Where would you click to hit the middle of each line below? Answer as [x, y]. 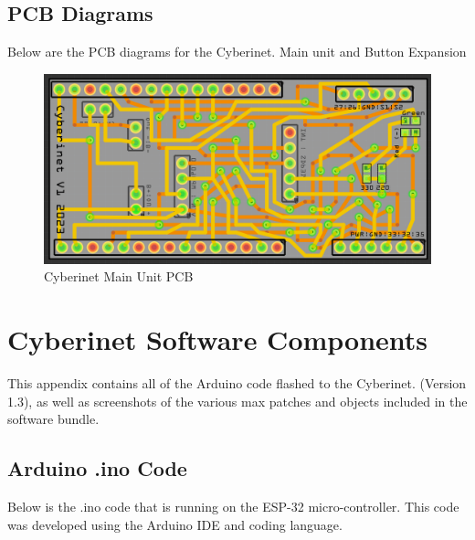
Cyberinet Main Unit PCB [119, 276]
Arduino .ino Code [97, 468]
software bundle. [53, 419]
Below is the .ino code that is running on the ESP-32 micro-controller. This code [233, 506]
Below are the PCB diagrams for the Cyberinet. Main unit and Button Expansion [237, 52]
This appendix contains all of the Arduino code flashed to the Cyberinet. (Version [237, 382]
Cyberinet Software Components [218, 339]
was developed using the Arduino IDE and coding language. [175, 524]
